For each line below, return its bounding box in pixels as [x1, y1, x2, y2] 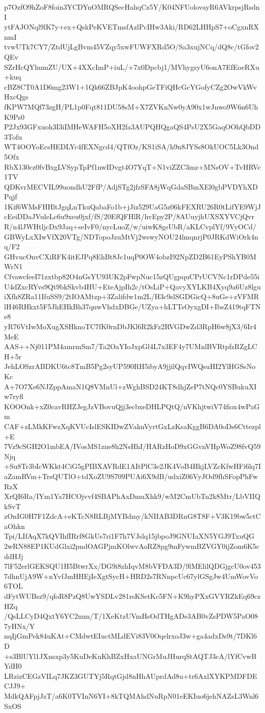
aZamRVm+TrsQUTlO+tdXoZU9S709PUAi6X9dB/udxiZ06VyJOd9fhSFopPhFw [4, 470, 258, 481]
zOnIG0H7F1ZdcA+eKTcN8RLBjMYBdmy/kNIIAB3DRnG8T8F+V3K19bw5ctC [4, 511, 261, 521]
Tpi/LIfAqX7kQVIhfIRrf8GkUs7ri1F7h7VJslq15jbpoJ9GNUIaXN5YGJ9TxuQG [4, 531, 255, 541]
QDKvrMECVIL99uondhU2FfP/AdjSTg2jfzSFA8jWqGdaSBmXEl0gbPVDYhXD [4, 181, 258, 192]
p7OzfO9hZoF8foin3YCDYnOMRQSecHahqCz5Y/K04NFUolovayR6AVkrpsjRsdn [4, 2, 260, 12]
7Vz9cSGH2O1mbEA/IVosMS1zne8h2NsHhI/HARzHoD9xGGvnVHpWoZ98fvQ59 [4, 441, 261, 452]
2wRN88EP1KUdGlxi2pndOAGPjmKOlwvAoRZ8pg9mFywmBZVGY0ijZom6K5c [4, 541, 260, 551]
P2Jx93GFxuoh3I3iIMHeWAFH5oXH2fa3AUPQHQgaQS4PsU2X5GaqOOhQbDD [4, 121, 261, 132]
